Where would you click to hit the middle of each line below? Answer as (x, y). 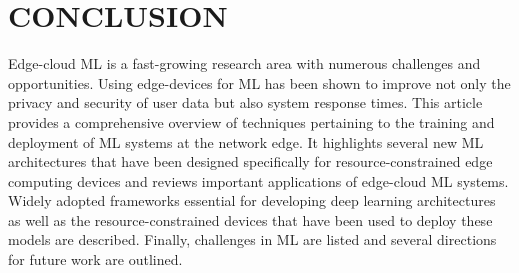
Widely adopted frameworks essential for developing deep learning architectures (252, 200)
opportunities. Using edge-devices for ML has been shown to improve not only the (259, 82)
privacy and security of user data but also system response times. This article (245, 102)
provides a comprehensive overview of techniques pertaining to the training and (251, 121)
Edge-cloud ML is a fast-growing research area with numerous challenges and (244, 63)
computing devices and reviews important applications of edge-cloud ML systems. (258, 180)
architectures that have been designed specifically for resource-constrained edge (250, 161)
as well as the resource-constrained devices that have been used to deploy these (250, 219)
